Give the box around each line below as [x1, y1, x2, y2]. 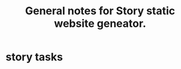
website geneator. [54, 17, 146, 30]
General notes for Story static [25, 4, 176, 18]
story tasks [5, 51, 64, 64]
